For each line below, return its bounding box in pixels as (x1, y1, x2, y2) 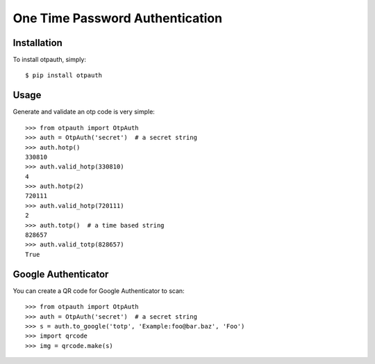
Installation (12, 37, 62, 49)
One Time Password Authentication (12, 10, 222, 26)
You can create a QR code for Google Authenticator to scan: (12, 286, 185, 295)
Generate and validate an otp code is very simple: (12, 108, 156, 116)
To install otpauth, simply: (12, 56, 87, 64)
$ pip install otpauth (25, 72, 103, 79)
